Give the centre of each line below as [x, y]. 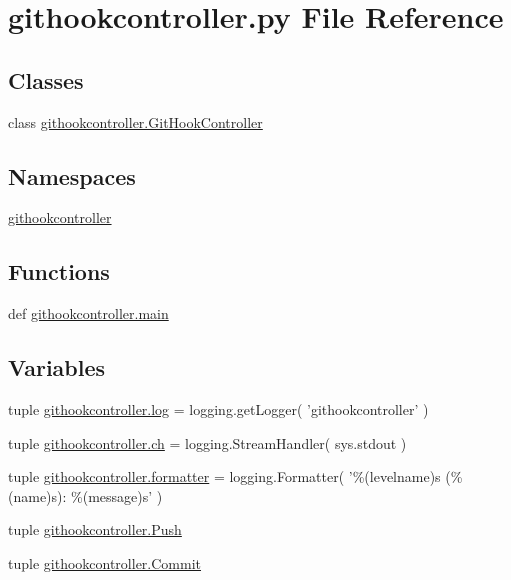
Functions [59, 271]
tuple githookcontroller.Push [95, 529]
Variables [57, 367]
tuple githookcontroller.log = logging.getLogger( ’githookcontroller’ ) [218, 408]
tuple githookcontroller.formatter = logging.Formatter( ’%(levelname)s [224, 476]
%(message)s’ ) [117, 495]
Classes [46, 79]
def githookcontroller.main [88, 313]
